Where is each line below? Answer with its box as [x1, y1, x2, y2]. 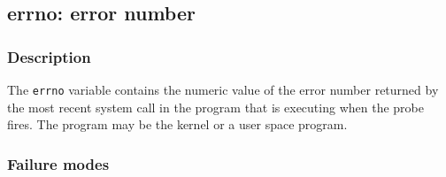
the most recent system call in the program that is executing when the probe [7, 97, 424, 116]
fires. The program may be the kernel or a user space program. [7, 115, 348, 134]
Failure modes [7, 152, 110, 174]
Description [7, 45, 91, 67]
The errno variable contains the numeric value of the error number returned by [7, 81, 439, 98]
